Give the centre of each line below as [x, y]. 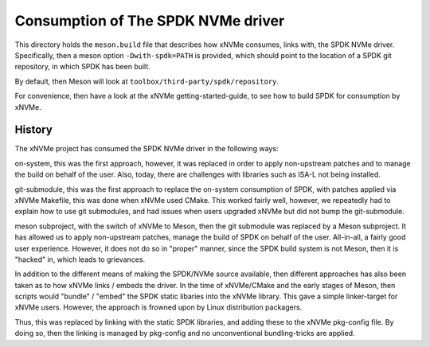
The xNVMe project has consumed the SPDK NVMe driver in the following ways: [147, 149]
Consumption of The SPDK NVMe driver [150, 21]
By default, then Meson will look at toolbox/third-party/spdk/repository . [147, 81]
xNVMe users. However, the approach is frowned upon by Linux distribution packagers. [158, 307]
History [34, 130]
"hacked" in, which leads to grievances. [80, 259]
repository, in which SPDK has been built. [82, 67]
